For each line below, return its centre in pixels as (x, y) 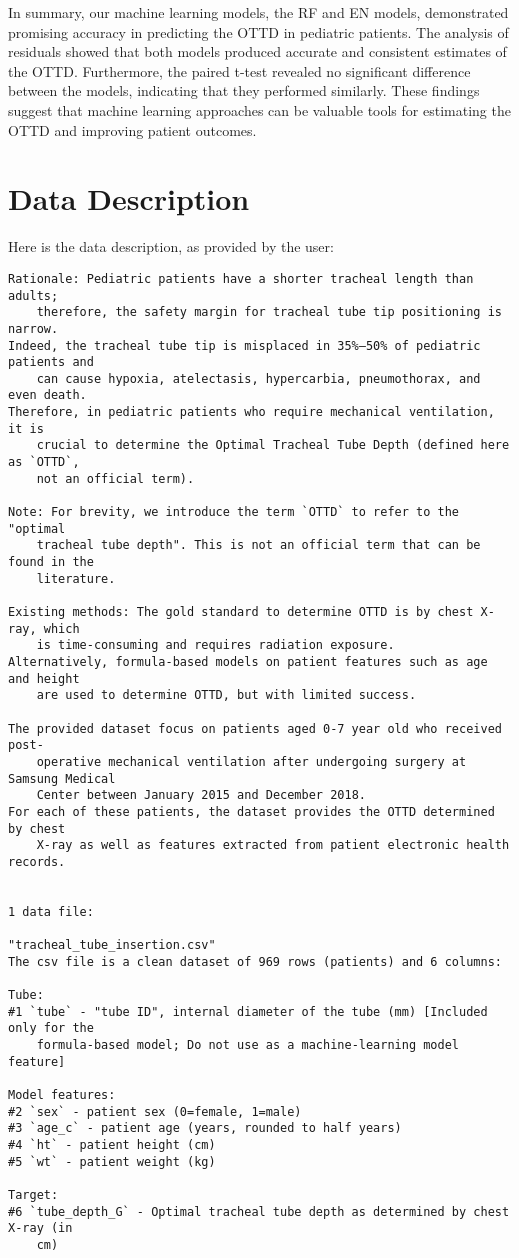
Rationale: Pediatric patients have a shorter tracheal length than (241, 278)
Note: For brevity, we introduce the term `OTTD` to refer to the (234, 512)
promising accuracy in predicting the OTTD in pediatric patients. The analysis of (258, 31)
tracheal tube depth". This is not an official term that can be (258, 545)
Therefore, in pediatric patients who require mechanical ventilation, (251, 412)
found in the (51, 562)
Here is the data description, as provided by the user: (171, 246)
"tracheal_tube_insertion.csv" (112, 945)
